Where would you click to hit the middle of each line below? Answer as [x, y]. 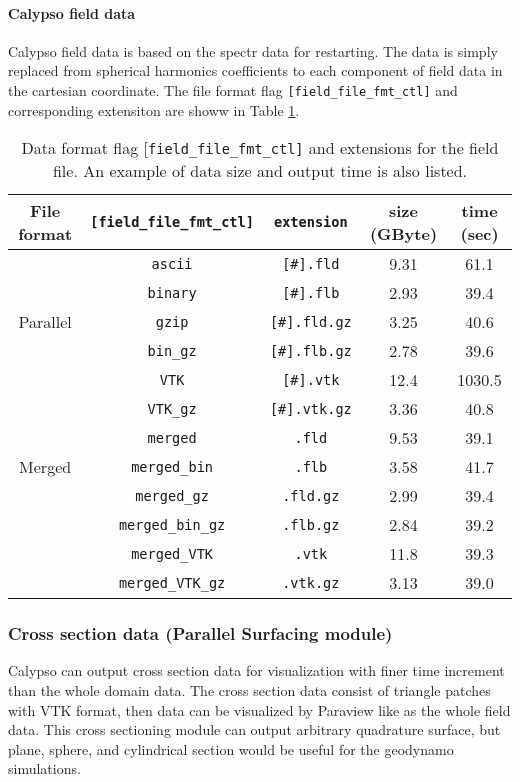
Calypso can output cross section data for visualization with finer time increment [256, 670]
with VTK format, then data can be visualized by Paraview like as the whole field [259, 709]
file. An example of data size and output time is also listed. [260, 171]
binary [172, 292]
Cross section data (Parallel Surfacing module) [200, 633]
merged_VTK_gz [172, 582]
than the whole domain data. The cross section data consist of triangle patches [249, 690]
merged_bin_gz [172, 524]
